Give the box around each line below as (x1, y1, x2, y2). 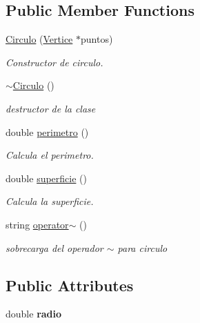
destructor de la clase (6, 101, 96, 115)
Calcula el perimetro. (6, 148, 94, 162)
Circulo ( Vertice (6, 32, 73, 46)
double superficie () (6, 170, 87, 185)
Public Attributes (6, 274, 134, 295)
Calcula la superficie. (6, 194, 94, 208)
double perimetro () (6, 124, 89, 139)
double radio (6, 306, 62, 321)
